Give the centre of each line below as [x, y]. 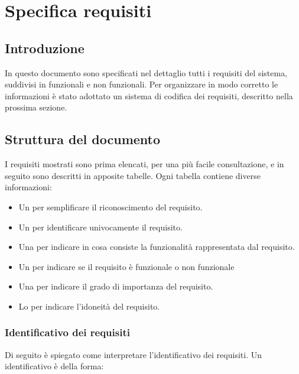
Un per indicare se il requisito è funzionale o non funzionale [126, 266]
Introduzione [45, 48]
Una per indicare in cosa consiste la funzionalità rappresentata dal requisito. [157, 247]
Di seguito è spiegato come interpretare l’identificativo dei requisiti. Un [133, 354]
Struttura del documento [83, 139]
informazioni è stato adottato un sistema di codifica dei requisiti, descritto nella [149, 95]
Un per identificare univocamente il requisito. [100, 227]
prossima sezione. [36, 107]
